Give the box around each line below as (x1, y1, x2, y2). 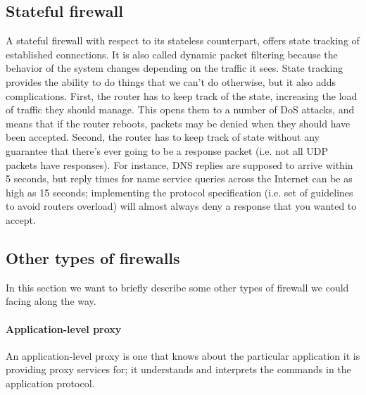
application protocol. (6, 375, 95, 390)
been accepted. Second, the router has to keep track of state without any (6, 130, 320, 144)
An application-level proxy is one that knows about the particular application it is (6, 348, 360, 363)
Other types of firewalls (6, 246, 180, 268)
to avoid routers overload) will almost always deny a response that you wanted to (6, 199, 357, 213)
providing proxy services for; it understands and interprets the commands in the (6, 362, 351, 377)
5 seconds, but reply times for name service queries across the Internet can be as (6, 171, 353, 186)
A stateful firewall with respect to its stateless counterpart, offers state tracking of (6, 33, 360, 48)
